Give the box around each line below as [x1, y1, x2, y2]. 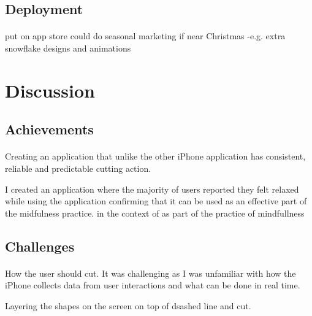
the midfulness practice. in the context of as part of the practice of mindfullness [5, 206, 305, 219]
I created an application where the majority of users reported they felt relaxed [5, 182, 299, 195]
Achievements [5, 120, 94, 139]
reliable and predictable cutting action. [5, 161, 151, 174]
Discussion [5, 77, 95, 102]
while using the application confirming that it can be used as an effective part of [5, 195, 307, 207]
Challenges [5, 236, 75, 255]
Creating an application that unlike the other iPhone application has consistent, [5, 150, 306, 163]
